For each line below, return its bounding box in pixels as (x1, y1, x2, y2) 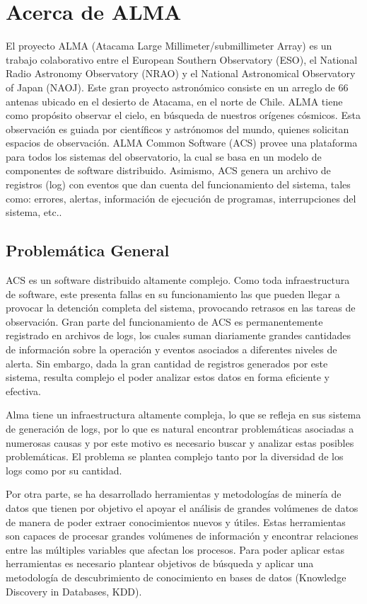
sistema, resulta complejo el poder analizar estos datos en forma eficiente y (6, 370, 330, 384)
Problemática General (6, 239, 170, 261)
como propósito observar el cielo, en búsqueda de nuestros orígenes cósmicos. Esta (6, 108, 361, 122)
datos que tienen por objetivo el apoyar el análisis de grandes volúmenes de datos (6, 500, 359, 515)
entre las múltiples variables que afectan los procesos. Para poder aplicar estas (6, 542, 344, 557)
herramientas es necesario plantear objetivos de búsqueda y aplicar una (6, 556, 314, 571)
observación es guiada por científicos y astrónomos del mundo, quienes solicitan (6, 121, 349, 136)
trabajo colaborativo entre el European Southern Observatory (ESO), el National (6, 52, 358, 67)
